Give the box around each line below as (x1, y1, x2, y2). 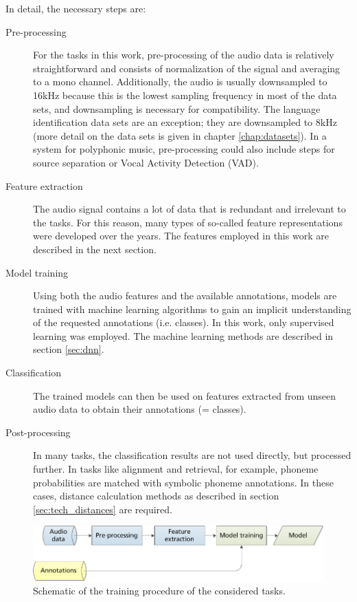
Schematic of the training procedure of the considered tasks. (33, 583, 286, 598)
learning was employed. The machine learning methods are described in (33, 328, 334, 343)
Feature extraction (5, 178, 83, 193)
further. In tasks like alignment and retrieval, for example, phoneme (33, 462, 319, 476)
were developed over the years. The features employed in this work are (33, 228, 329, 243)
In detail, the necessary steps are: (5, 1, 146, 15)
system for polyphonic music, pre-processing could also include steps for (33, 142, 335, 156)
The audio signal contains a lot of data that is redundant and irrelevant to (33, 202, 346, 216)
